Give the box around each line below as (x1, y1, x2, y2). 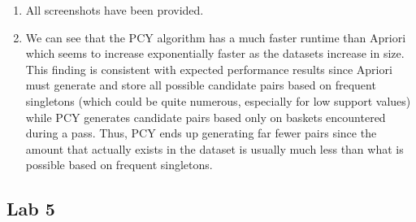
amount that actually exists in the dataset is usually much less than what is (25, 140, 404, 157)
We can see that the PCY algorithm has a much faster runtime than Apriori (25, 28, 406, 46)
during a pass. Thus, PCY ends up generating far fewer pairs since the (25, 124, 377, 141)
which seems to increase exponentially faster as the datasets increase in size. (25, 45, 405, 62)
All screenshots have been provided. (25, 2, 204, 18)
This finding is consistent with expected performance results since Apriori (25, 60, 392, 77)
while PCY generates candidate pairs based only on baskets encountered (25, 108, 386, 125)
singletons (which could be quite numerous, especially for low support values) (25, 92, 411, 109)
